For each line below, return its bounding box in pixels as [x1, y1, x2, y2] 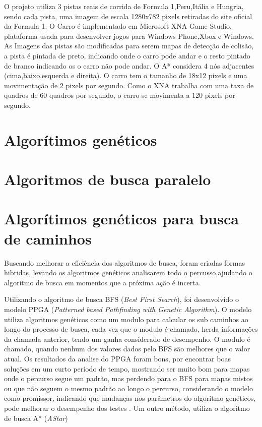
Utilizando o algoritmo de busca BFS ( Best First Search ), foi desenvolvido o [4, 294, 239, 304]
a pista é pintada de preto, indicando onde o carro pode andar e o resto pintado [4, 50, 250, 60]
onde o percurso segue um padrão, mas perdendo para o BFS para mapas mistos [4, 373, 253, 384]
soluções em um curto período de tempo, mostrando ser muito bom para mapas [4, 363, 250, 374]
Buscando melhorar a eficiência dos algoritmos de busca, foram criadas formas [4, 257, 245, 268]
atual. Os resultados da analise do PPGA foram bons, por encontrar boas [4, 353, 231, 363]
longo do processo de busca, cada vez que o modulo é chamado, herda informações [4, 324, 258, 334]
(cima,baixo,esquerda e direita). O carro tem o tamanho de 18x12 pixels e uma [4, 70, 247, 81]
